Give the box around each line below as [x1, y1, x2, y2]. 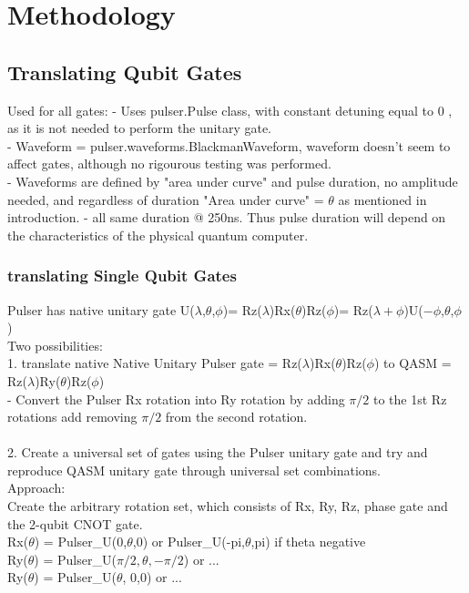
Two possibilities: [7, 335, 103, 354]
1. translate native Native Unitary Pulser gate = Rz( [7, 353, 302, 373]
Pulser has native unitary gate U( [7, 300, 195, 319]
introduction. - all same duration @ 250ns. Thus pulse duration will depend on [7, 208, 446, 227]
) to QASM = [373, 353, 452, 373]
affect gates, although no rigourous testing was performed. [7, 154, 331, 173]
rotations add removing [7, 407, 138, 426]
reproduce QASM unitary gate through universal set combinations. [7, 460, 381, 479]
